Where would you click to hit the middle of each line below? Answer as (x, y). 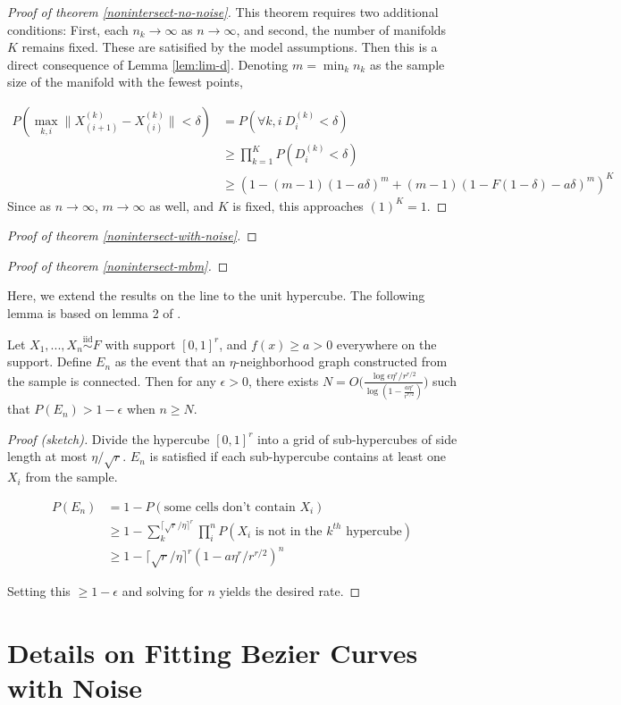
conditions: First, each (68, 29)
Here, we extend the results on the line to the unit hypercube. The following (216, 295)
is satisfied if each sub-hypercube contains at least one (298, 456)
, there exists (283, 380)
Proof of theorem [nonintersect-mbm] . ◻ (118, 265)
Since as (29, 205)
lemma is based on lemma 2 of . (94, 312)
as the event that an (170, 361)
